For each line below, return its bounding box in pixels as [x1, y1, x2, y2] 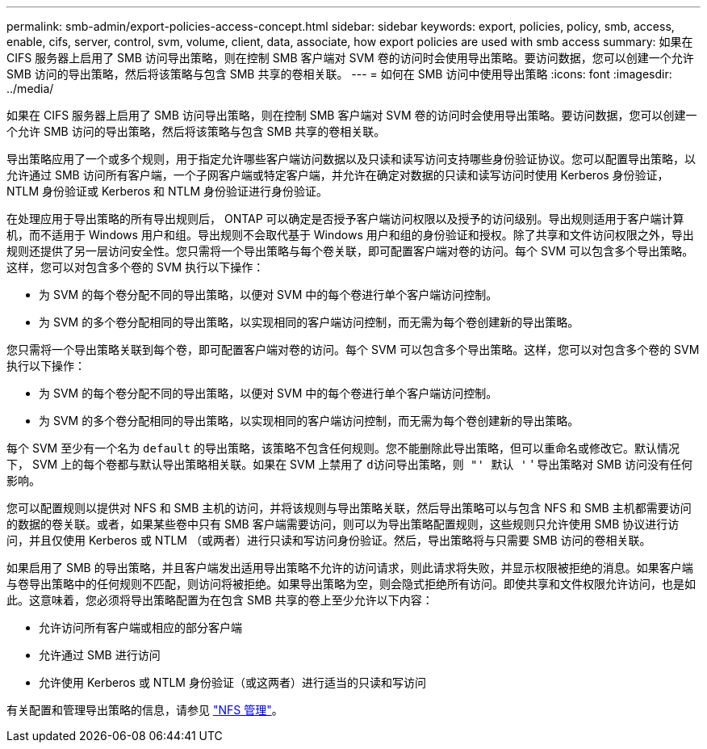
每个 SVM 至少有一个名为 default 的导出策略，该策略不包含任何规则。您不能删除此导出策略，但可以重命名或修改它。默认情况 [6, 441, 680, 455]
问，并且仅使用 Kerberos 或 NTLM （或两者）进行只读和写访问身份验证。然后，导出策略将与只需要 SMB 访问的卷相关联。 [6, 533, 651, 547]
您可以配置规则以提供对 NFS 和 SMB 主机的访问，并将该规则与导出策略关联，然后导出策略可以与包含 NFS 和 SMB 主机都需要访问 [6, 501, 692, 515]
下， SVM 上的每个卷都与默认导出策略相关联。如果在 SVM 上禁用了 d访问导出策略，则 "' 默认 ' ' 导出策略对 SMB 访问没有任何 [6, 457, 693, 471]
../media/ [6, 82, 54, 95]
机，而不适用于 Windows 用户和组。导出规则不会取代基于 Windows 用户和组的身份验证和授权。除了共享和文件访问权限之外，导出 [6, 228, 694, 242]
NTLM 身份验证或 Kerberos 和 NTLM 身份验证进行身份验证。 [6, 184, 328, 198]
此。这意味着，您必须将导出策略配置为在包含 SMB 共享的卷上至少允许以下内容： [6, 593, 433, 607]
